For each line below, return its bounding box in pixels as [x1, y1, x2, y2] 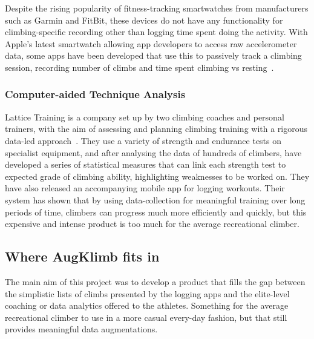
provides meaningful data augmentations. [5, 323, 158, 335]
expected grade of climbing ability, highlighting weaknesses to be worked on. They [5, 169, 310, 182]
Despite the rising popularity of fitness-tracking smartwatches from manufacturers [5, 2, 309, 14]
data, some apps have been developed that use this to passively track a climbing [5, 49, 302, 62]
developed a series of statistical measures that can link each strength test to [5, 158, 286, 171]
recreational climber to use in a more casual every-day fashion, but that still [5, 311, 287, 323]
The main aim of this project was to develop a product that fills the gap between [5, 275, 306, 288]
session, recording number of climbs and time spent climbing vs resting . [5, 61, 274, 73]
